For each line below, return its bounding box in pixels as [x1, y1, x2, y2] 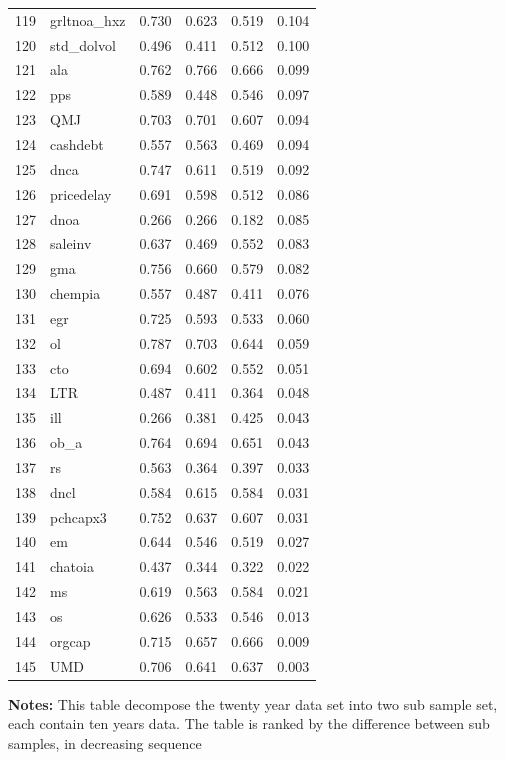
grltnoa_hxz [50, 9, 126, 30]
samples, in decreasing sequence [8, 732, 202, 753]
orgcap [50, 630, 91, 651]
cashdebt [50, 133, 104, 154]
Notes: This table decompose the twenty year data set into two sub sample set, [8, 693, 498, 714]
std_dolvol [50, 34, 116, 55]
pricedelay [50, 183, 112, 204]
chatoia [50, 556, 94, 577]
